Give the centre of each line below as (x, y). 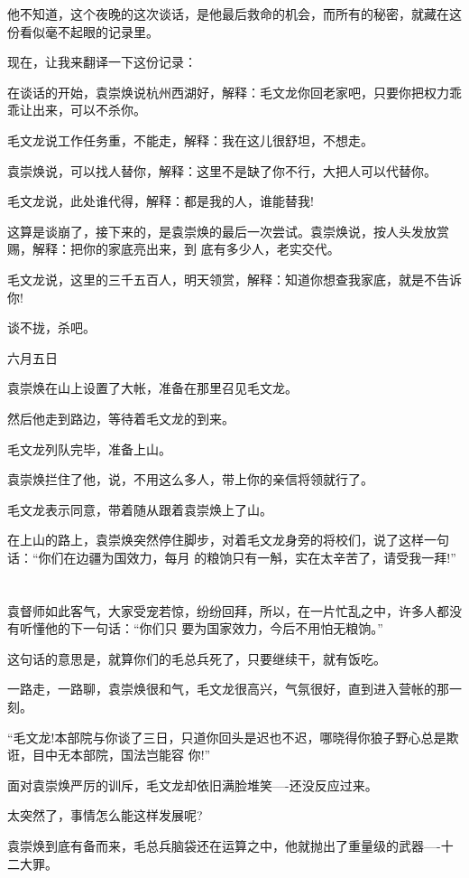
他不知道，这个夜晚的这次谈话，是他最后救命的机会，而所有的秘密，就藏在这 (234, 14)
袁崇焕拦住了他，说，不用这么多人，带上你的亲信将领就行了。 (190, 479)
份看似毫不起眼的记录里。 (83, 31)
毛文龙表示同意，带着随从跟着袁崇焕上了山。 (140, 509)
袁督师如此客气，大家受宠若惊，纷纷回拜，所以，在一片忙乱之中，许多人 (222, 610)
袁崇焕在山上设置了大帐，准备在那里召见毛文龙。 (152, 388)
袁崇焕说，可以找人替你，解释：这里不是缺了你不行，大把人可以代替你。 (222, 170)
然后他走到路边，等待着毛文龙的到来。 (121, 418)
